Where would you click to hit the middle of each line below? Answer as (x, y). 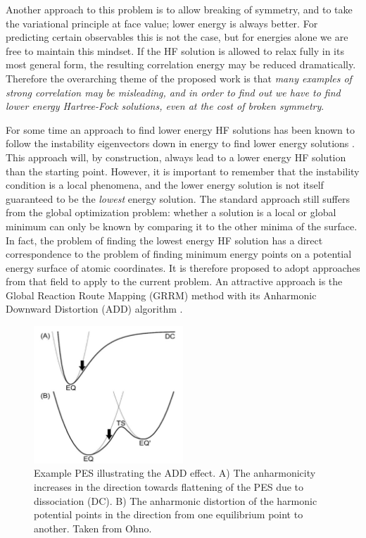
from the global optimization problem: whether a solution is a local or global (171, 212)
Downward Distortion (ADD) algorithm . (94, 309)
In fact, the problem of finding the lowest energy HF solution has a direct (164, 240)
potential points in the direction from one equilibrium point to (169, 514)
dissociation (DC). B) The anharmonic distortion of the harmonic (176, 500)
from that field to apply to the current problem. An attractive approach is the (174, 281)
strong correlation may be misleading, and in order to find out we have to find (173, 92)
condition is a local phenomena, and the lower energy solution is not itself (165, 185)
